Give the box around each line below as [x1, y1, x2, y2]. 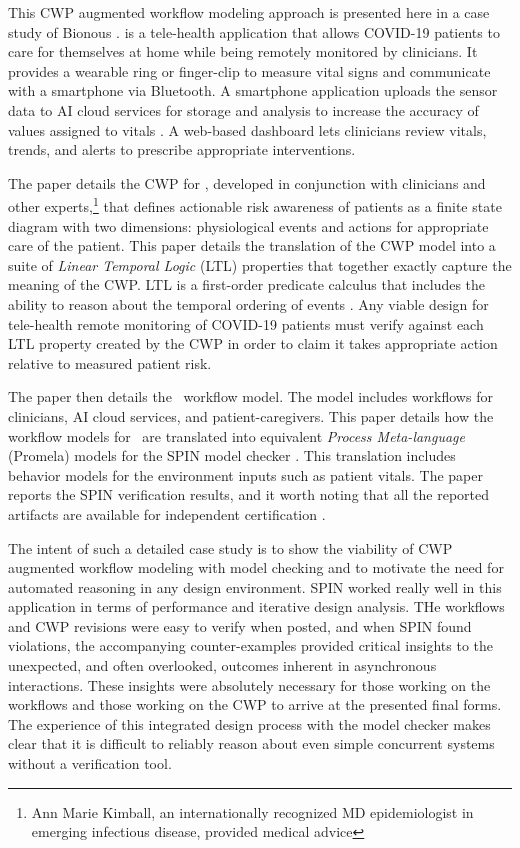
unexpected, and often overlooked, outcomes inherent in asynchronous [8, 655, 437, 676]
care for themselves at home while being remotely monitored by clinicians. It [8, 41, 478, 62]
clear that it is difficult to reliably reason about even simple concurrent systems [8, 733, 495, 754]
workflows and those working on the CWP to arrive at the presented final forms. [8, 694, 502, 715]
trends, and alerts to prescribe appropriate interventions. [8, 139, 356, 160]
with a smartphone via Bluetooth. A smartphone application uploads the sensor [8, 80, 498, 101]
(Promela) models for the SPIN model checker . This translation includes [8, 445, 456, 466]
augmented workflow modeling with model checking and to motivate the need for [8, 557, 504, 578]
